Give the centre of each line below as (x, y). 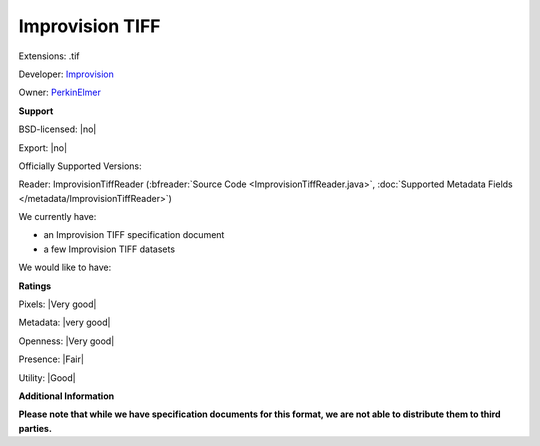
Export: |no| (43, 147)
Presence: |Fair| (51, 359)
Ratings (35, 286)
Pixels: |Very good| (57, 304)
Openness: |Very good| (66, 341)
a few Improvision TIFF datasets (109, 249)
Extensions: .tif (49, 56)
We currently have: (57, 217)
